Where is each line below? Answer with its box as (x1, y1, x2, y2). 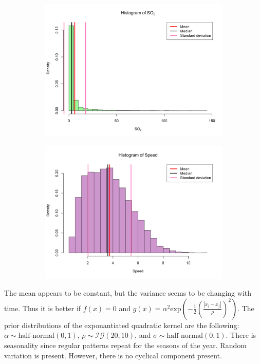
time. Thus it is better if (4, 302, 81, 313)
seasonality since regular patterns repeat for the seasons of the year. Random (4, 339, 247, 350)
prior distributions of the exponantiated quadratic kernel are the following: (4, 319, 239, 330)
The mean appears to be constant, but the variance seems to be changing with (4, 288, 252, 298)
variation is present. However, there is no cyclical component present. (4, 350, 222, 360)
